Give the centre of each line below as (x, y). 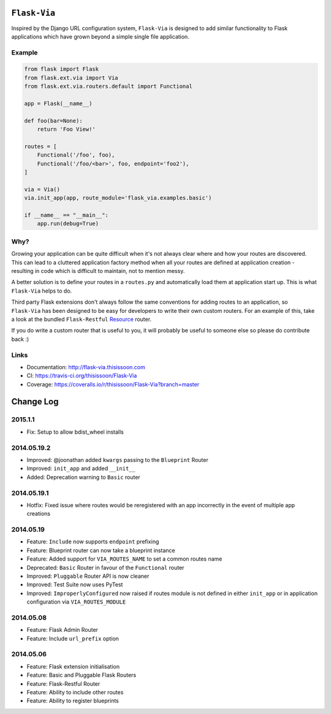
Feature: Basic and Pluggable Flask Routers (82, 675)
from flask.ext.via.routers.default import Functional (108, 86)
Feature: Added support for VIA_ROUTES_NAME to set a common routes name (124, 559)
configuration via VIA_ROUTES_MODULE (76, 602)
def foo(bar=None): (53, 121)
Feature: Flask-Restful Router (63, 683)
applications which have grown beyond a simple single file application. (100, 36)
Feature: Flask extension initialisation (73, 666)
